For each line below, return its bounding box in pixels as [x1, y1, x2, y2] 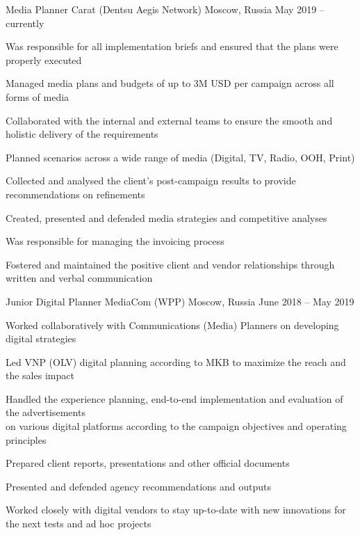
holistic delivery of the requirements [6, 127, 158, 141]
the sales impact [6, 368, 74, 383]
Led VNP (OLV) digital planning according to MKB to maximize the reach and [6, 354, 346, 369]
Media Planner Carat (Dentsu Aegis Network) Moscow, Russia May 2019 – [6, 2, 325, 16]
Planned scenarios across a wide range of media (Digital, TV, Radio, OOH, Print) [6, 150, 355, 164]
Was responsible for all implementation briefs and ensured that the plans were [6, 39, 338, 54]
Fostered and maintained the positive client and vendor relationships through [6, 257, 335, 271]
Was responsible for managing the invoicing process [6, 234, 224, 248]
